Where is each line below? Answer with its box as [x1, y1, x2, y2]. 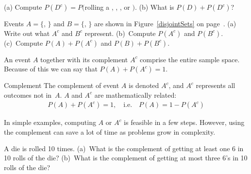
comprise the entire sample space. [140, 54, 240, 64]
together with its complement [40, 54, 128, 64]
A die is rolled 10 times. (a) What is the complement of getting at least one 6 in [4, 143, 244, 153]
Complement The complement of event [4, 80, 119, 90]
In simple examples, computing [4, 117, 96, 127]
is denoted [129, 80, 159, 90]
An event [4, 54, 31, 64]
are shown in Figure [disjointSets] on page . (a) [94, 18, 236, 28]
